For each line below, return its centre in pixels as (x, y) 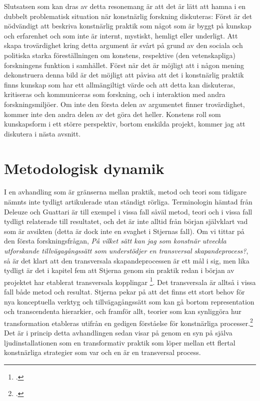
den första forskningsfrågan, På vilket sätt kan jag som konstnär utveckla (115, 241)
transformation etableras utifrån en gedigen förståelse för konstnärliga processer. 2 (128, 322)
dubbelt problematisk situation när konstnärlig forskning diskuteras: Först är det (128, 16)
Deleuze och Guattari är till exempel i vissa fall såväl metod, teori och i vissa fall (128, 211)
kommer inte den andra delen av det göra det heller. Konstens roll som (112, 114)
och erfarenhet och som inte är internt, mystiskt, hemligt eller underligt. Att (121, 35)
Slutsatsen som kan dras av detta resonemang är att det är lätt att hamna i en (125, 6)
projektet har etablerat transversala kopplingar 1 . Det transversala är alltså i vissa (130, 281)
